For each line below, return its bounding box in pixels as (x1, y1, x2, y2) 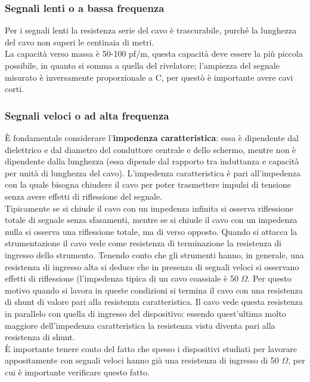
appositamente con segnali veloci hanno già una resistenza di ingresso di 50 (5, 354, 279, 366)
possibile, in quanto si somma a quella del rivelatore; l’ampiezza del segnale (5, 59, 280, 71)
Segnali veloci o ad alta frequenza (5, 108, 169, 123)
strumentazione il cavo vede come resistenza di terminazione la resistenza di (5, 237, 282, 249)
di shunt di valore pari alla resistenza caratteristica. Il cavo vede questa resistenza (5, 295, 303, 308)
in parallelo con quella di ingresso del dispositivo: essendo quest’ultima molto (5, 307, 286, 319)
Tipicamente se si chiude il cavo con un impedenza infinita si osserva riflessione (5, 201, 293, 214)
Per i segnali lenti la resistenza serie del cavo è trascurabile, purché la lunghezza (5, 24, 297, 36)
